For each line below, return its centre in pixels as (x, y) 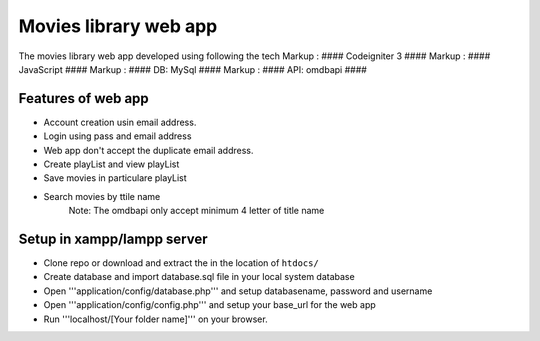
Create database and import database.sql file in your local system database (199, 277)
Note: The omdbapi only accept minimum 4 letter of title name (196, 211)
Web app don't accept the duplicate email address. (148, 150)
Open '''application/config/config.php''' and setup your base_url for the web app (210, 305)
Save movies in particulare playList (115, 178)
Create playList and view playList (111, 164)
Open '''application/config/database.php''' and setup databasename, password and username (238, 291)
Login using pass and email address (117, 136)
